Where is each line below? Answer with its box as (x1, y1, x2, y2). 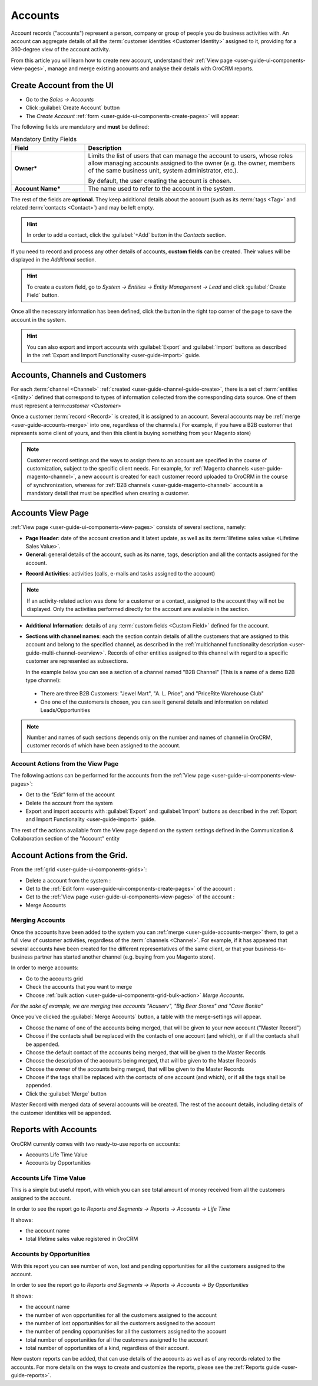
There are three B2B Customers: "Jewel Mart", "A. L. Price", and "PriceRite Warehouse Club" (40, 690, 264, 697)
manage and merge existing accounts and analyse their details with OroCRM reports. (47, 65, 254, 72)
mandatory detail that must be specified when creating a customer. (26, 490, 190, 497)
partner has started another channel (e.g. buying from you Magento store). (34, 953, 216, 960)
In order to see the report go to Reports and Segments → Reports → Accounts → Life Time (11, 1205, 231, 1212)
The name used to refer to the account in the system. (88, 184, 236, 192)
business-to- (254, 945, 287, 952)
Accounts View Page (11, 508, 89, 518)
